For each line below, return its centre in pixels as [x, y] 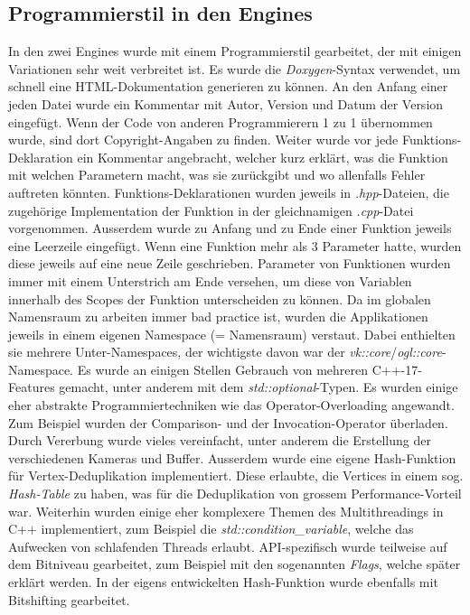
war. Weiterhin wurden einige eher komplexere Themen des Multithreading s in [226, 511]
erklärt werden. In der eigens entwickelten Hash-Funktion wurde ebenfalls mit [223, 582]
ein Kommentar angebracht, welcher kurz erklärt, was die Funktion [263, 157]
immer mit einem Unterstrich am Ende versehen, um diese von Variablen [210, 280]
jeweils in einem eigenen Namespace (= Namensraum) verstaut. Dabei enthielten [232, 334]
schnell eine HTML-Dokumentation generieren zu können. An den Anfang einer [228, 86]
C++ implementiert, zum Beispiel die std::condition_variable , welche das [211, 529]
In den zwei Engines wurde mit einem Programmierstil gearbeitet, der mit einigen [235, 51]
